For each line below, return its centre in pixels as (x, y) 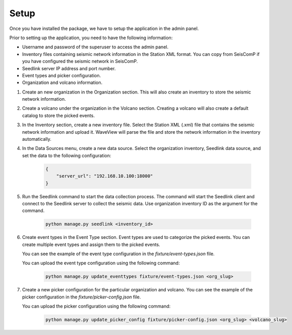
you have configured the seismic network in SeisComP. (80, 62)
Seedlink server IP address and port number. (69, 68)
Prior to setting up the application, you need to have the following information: (91, 38)
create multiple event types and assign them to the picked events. (91, 245)
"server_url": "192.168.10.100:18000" (105, 176)
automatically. (37, 139)
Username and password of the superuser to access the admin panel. (95, 47)
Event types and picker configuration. (62, 75)
